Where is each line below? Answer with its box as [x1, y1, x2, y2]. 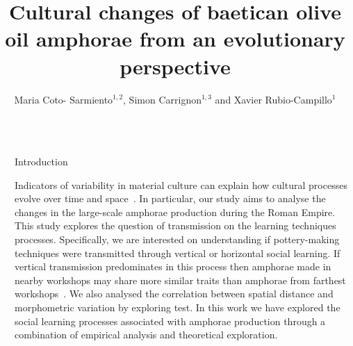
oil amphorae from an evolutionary [5, 24, 345, 53]
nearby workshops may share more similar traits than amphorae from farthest [15, 272, 346, 287]
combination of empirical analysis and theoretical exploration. [15, 327, 278, 342]
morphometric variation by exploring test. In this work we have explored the [15, 300, 340, 315]
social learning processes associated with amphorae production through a [15, 313, 326, 328]
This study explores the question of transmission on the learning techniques [15, 218, 336, 233]
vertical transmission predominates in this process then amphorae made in [15, 259, 331, 274]
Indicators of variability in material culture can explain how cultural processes [15, 177, 347, 192]
